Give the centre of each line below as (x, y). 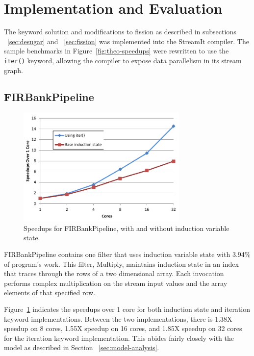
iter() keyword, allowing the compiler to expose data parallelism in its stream (123, 60)
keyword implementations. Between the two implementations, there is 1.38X (118, 318)
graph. (13, 70)
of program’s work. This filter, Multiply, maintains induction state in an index (121, 264)
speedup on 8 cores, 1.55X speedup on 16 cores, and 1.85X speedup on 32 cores (123, 328)
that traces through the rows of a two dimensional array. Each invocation (114, 273)
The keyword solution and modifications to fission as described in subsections (120, 32)
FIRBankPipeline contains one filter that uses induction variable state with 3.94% (127, 254)
